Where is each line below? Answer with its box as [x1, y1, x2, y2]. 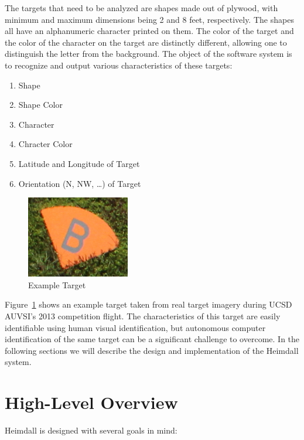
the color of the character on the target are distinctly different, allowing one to [5, 36, 287, 48]
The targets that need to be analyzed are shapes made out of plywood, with [5, 2, 278, 13]
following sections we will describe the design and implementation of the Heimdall [5, 344, 299, 356]
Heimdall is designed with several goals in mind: [5, 424, 177, 436]
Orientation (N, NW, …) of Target [18, 177, 141, 189]
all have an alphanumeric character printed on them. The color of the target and [5, 25, 294, 37]
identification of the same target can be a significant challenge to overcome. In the [5, 333, 300, 345]
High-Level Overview [5, 390, 178, 414]
